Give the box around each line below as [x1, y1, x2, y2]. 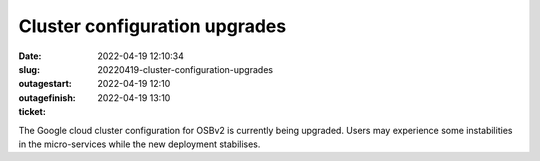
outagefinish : [18, 91, 77, 104]
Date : [18, 50, 42, 62]
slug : [18, 63, 40, 75]
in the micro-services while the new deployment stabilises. [18, 138, 261, 150]
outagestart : [18, 78, 72, 90]
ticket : [18, 106, 47, 118]
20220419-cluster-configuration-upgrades [97, 63, 274, 75]
